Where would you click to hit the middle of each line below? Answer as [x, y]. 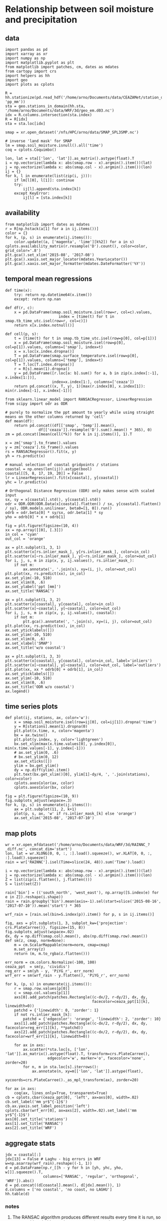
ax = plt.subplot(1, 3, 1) [33, 547]
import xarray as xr [27, 54]
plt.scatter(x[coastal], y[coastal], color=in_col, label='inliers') [79, 661]
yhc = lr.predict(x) [27, 482]
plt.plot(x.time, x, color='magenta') [54, 731]
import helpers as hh [28, 76]
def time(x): [19, 290]
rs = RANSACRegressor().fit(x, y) [41, 452]
